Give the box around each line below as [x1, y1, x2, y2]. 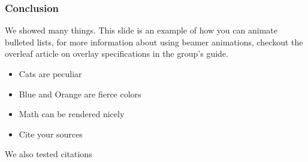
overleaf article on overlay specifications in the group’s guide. [5, 47, 228, 60]
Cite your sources [19, 127, 83, 140]
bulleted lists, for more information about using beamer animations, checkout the [5, 35, 303, 48]
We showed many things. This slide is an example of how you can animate [5, 24, 277, 36]
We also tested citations [5, 148, 92, 160]
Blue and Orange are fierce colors [19, 87, 141, 100]
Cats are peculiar [19, 68, 82, 80]
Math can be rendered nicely [19, 108, 125, 120]
